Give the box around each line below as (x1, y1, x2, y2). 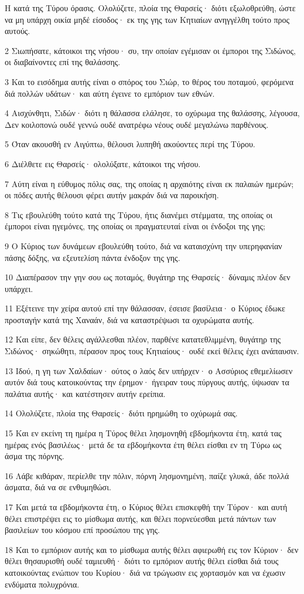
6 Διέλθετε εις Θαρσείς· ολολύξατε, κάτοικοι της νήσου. (5, 157, 201, 169)
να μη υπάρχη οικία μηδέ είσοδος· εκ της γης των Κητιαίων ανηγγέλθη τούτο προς (5, 13, 290, 25)
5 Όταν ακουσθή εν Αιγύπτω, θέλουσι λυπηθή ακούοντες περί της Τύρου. (5, 138, 255, 150)
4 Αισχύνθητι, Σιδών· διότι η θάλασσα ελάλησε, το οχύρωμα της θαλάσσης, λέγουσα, (5, 107, 300, 119)
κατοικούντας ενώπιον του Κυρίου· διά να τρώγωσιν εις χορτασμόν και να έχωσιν (5, 566, 286, 578)
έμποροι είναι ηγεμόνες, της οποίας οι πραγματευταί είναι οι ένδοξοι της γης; (5, 220, 265, 232)
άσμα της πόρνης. (5, 450, 64, 462)
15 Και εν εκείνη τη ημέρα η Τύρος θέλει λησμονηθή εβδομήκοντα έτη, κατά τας (5, 427, 282, 439)
